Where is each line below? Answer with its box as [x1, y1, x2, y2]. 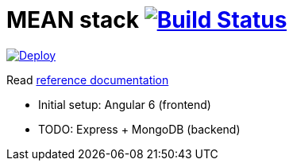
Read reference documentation [6, 72, 169, 87]
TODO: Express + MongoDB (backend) [38, 122, 241, 136]
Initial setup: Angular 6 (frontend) [38, 97, 211, 111]
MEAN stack [6, 6, 140, 33]
